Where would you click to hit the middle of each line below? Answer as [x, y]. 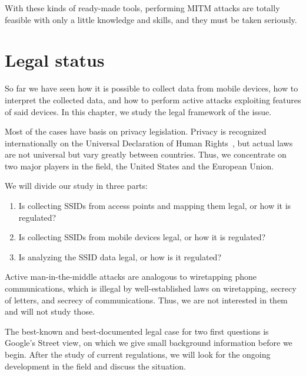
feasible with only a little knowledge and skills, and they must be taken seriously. [151, 19]
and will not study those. [50, 311]
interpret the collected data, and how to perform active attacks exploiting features [153, 99]
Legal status [55, 60]
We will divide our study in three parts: [76, 186]
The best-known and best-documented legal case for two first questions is [137, 331]
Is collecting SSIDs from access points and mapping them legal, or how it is [155, 206]
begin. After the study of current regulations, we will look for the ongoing [138, 354]
